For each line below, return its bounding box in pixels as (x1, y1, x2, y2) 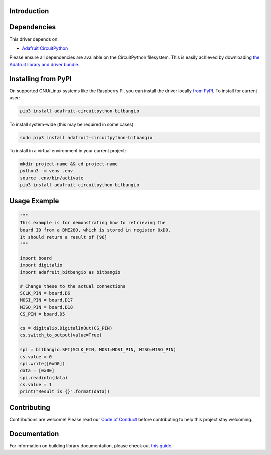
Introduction (9, 7, 49, 15)
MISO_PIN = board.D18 (20, 304, 73, 310)
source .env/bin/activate (20, 175, 84, 181)
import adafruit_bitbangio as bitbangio (20, 269, 120, 275)
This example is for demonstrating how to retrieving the (20, 220, 166, 226)
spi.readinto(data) (20, 375, 68, 380)
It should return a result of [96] (20, 234, 107, 240)
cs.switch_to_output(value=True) (20, 332, 102, 338)
